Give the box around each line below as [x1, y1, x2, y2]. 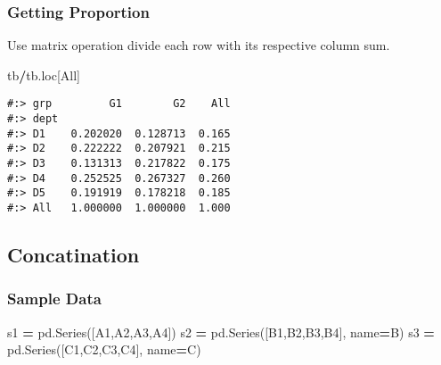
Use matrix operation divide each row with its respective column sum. [7, 36, 390, 54]
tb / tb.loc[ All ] [7, 65, 81, 84]
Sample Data [7, 287, 102, 310]
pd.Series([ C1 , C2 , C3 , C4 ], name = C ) [7, 340, 201, 359]
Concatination [7, 241, 140, 269]
